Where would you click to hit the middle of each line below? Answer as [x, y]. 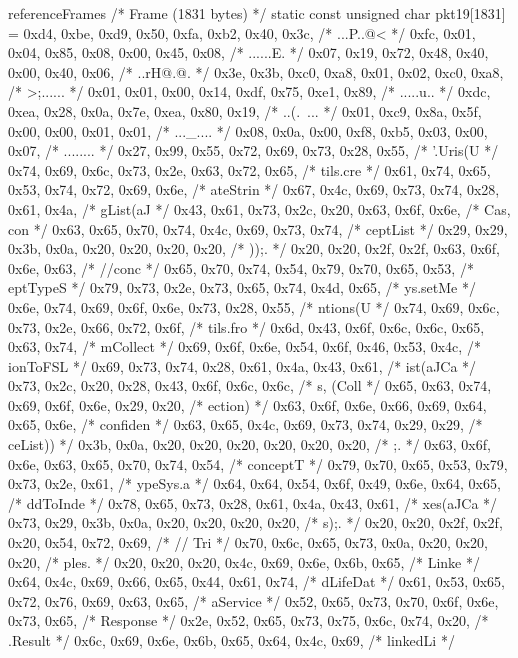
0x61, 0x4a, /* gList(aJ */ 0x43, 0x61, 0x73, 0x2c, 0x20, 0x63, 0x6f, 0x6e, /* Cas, [259, 208]
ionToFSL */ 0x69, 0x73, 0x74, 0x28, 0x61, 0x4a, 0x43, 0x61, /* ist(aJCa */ [242, 365]
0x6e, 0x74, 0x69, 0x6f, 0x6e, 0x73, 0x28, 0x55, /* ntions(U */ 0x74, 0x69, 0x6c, [254, 306]
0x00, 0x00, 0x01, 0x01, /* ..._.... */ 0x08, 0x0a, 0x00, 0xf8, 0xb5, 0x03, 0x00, [248, 130]
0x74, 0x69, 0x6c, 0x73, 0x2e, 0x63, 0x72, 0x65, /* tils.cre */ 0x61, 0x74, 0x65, [249, 169]
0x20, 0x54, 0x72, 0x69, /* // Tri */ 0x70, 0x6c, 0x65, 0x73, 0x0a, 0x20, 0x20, [248, 542]
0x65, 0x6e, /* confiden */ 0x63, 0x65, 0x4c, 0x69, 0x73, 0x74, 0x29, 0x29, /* [245, 424]
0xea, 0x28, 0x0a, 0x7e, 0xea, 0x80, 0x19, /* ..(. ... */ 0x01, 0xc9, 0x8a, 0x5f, [245, 110]
